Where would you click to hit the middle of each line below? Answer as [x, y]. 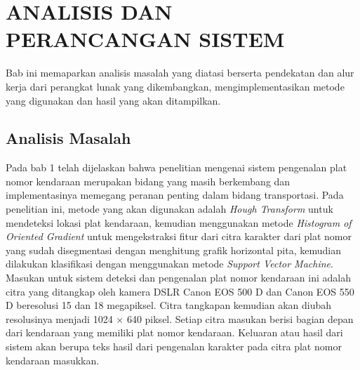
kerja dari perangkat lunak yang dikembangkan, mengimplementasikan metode [175, 86]
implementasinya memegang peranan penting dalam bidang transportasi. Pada [175, 195]
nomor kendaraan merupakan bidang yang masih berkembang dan [148, 181]
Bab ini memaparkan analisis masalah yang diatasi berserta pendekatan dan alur [180, 73]
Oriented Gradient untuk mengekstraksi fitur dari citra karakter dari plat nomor [179, 236]
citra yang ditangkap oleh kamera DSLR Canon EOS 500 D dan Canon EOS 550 [180, 291]
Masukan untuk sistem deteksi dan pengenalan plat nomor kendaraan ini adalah [178, 278]
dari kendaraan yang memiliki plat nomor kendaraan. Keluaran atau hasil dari [174, 332]
